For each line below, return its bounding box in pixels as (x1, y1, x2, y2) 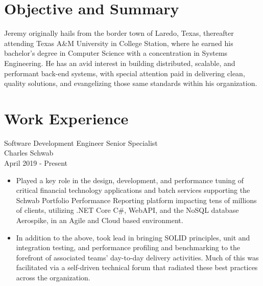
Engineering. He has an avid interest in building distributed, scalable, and (4, 57, 235, 68)
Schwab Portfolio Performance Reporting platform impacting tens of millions (16, 194, 257, 205)
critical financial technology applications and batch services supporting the (16, 185, 250, 195)
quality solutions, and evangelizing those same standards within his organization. (4, 78, 257, 89)
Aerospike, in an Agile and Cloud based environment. (16, 214, 183, 225)
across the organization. (16, 272, 90, 282)
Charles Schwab (4, 147, 54, 158)
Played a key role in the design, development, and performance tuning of (16, 174, 244, 185)
